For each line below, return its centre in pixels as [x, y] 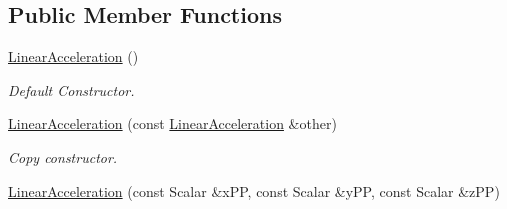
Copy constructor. [63, 156]
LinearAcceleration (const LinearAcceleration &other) [172, 123]
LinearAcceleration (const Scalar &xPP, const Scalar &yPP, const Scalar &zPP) [254, 190]
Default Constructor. [71, 89]
